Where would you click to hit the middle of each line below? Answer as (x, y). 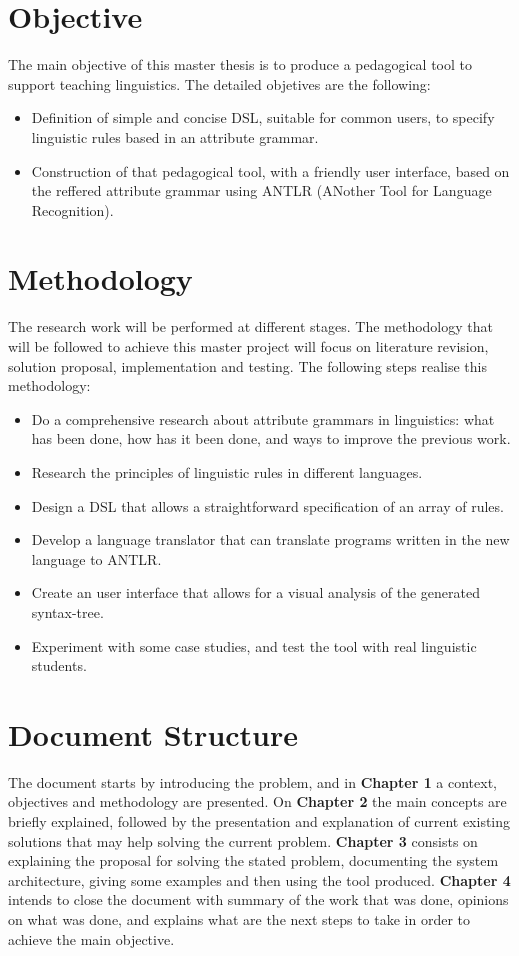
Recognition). (72, 209)
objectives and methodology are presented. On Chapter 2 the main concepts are (257, 801)
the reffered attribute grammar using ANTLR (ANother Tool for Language (261, 190)
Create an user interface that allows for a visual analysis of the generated (255, 592)
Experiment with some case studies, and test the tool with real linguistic (254, 645)
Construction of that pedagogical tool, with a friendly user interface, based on (270, 170)
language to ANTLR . (96, 558)
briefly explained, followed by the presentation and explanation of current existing (259, 821)
